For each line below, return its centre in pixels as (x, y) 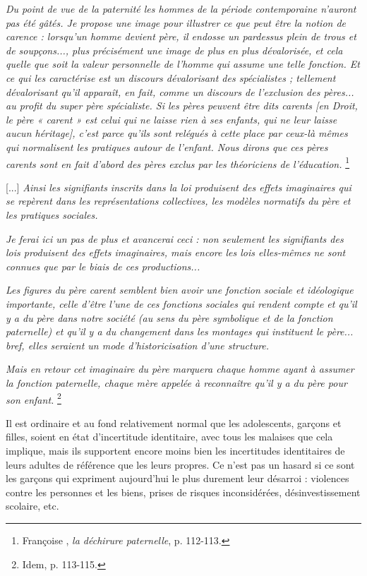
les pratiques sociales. (52, 214)
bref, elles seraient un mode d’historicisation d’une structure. (138, 345)
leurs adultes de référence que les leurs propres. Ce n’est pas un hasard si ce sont (180, 464)
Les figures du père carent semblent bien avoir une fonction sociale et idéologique (180, 290)
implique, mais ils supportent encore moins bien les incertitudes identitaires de (175, 450)
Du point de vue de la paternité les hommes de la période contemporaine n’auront (181, 8)
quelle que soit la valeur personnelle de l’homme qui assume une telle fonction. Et (183, 64)
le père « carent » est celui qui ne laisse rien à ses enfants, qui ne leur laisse (172, 119)
